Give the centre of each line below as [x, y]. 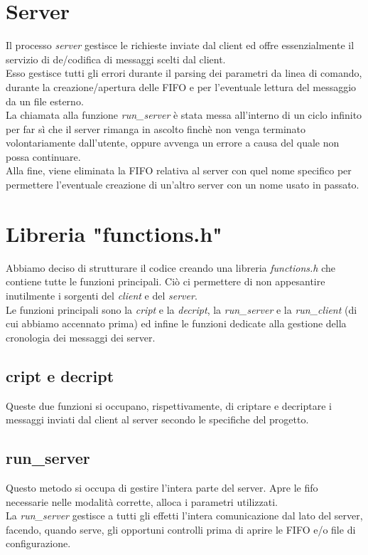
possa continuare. [43, 156]
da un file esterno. [45, 101]
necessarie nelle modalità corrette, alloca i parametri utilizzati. [142, 501]
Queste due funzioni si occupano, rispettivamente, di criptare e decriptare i [169, 405]
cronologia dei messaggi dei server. [81, 337]
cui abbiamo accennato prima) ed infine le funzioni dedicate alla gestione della [176, 323]
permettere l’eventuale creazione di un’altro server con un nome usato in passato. [183, 185]
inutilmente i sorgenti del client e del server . [102, 295]
